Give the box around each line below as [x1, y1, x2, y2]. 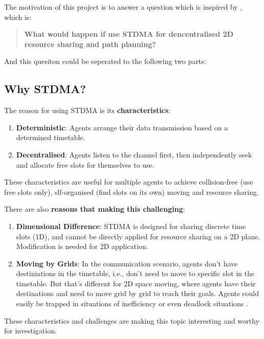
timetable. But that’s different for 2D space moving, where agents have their [16, 278, 256, 288]
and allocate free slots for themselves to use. [16, 159, 155, 170]
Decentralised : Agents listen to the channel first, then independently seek [16, 149, 252, 160]
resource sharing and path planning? [24, 38, 156, 49]
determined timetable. [16, 132, 85, 143]
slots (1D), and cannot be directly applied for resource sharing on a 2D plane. [16, 231, 260, 241]
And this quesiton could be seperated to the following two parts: [4, 56, 206, 66]
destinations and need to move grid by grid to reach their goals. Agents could [16, 288, 259, 299]
